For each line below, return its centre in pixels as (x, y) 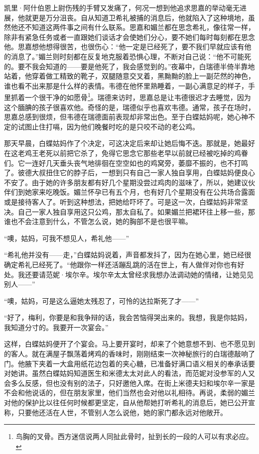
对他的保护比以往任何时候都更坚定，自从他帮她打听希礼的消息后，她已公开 (126, 402)
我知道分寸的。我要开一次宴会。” (56, 327)
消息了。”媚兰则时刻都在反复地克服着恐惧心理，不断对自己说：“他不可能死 (131, 56)
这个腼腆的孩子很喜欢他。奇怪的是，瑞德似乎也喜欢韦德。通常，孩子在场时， (129, 107)
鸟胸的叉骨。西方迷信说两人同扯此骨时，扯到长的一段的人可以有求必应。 (134, 436)
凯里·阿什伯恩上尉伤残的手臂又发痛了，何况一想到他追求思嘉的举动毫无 (122, 7)
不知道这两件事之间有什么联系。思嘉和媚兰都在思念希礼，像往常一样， (140, 27)
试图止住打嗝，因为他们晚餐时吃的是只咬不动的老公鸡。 (108, 126)
